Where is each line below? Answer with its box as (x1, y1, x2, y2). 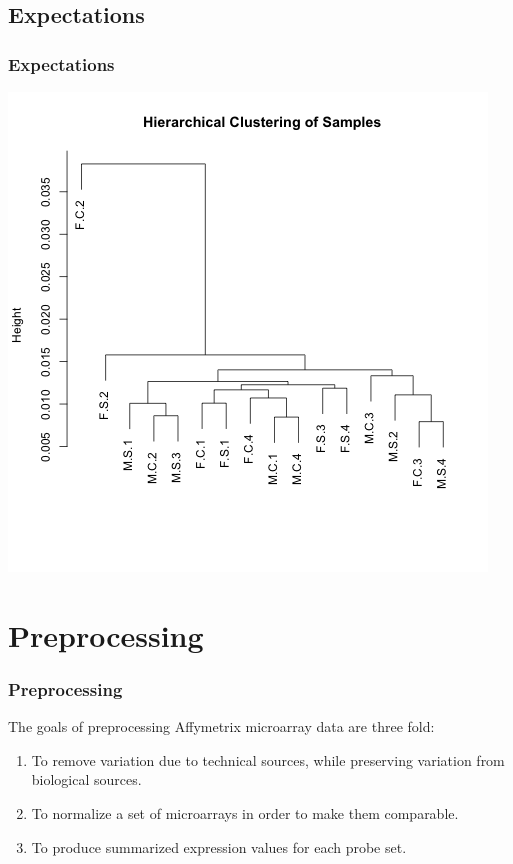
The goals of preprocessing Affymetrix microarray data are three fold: (8, 716, 435, 737)
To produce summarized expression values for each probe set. (31, 836, 407, 857)
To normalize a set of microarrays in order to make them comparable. (31, 802, 459, 823)
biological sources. (31, 769, 142, 790)
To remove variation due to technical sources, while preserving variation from (31, 749, 505, 770)
